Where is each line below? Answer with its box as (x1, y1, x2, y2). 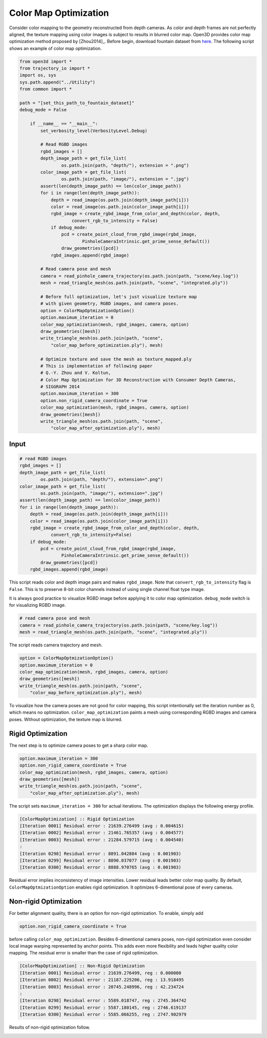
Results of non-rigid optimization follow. (9, 1024, 90, 1031)
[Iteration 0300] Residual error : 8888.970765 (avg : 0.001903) (19, 864, 181, 870)
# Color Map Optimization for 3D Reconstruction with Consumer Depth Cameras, (40, 377, 236, 383)
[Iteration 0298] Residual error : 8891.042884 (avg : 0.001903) (19, 851, 181, 857)
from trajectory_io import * (19, 66, 90, 71)
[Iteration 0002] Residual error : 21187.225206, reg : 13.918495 (19, 977, 184, 983)
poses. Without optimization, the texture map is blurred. (9, 716, 123, 722)
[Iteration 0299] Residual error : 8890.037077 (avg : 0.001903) (19, 858, 181, 863)
